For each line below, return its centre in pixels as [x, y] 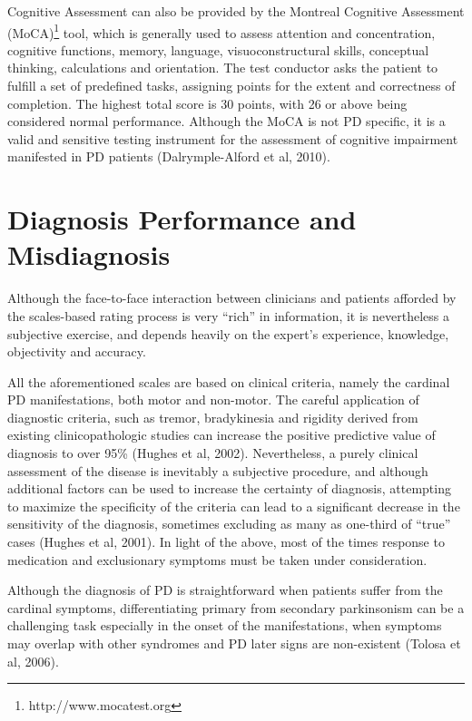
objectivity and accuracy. [77, 351]
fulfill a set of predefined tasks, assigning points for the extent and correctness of [231, 86]
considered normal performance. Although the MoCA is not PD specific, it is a [226, 121]
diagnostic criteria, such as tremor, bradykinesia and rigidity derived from [213, 417]
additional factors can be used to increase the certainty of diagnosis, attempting [229, 488]
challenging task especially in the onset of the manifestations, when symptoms [225, 625]
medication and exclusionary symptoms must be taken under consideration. [217, 559]
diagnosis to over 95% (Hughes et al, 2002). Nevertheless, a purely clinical [213, 453]
